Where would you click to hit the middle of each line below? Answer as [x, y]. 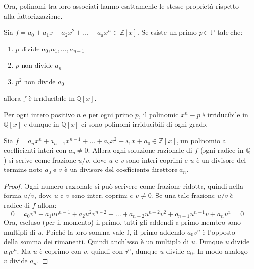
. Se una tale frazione [183, 195]
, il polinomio [159, 114]
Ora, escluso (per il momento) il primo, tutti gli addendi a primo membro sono [123, 222]
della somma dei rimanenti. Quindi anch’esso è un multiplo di [97, 241]
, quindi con [105, 251]
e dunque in [41, 124]
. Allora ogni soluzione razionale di [140, 150]
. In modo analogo [220, 251]
